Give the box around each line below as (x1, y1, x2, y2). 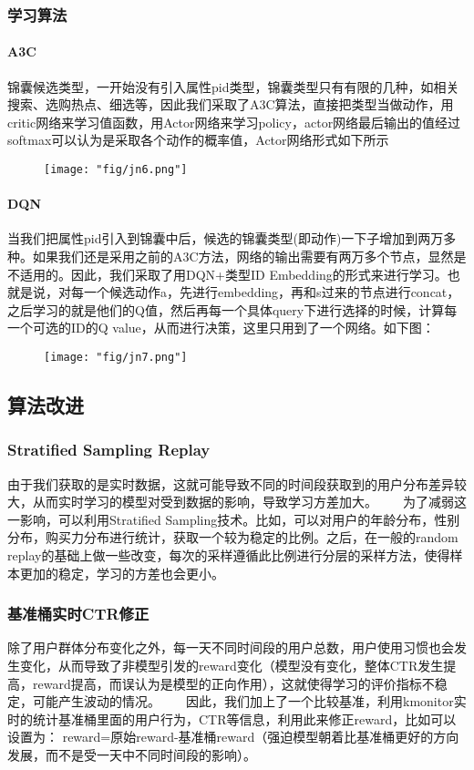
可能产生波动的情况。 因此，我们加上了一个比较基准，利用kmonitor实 (32, 692, 467, 711)
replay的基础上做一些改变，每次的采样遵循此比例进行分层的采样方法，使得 (7, 546, 450, 565)
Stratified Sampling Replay (7, 438, 211, 461)
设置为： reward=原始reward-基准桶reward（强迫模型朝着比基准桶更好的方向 (7, 727, 459, 746)
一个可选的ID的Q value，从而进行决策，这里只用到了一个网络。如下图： (7, 318, 435, 337)
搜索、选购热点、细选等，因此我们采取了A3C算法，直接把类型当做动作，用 (7, 95, 454, 114)
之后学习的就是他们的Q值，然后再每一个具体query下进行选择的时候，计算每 (7, 300, 458, 319)
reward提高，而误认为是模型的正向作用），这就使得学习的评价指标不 (32, 673, 435, 693)
